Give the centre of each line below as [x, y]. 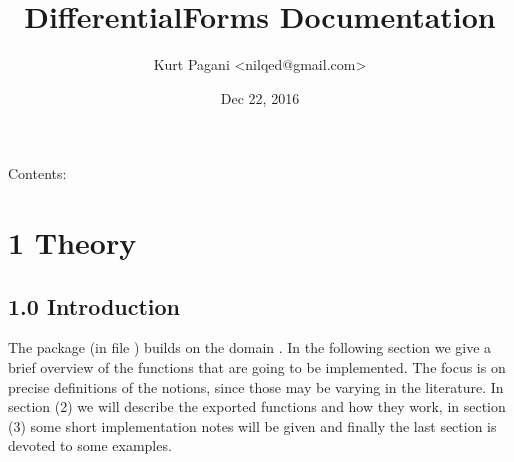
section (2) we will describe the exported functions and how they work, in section [257, 406]
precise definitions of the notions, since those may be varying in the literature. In [256, 386]
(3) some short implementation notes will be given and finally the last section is [252, 425]
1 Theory [72, 242]
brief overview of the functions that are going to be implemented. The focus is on [257, 367]
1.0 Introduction [94, 305]
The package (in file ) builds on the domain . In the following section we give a [250, 347]
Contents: [37, 173]
